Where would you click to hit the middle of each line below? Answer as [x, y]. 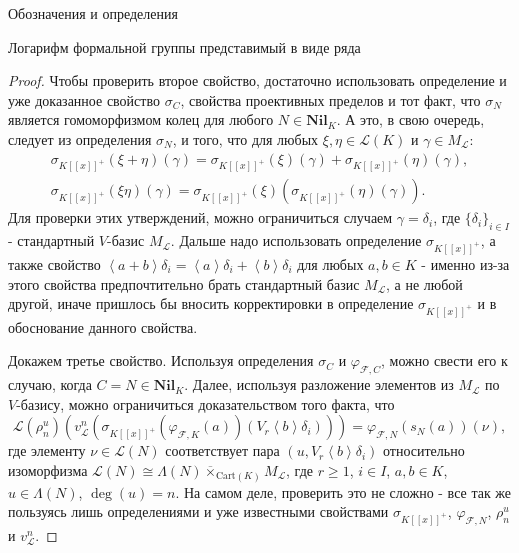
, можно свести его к [444, 360]
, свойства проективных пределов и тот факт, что [330, 99]
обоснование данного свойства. [103, 326]
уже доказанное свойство [84, 99]
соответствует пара [222, 450]
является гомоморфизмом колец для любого [141, 119]
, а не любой [424, 283]
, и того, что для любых [245, 138]
